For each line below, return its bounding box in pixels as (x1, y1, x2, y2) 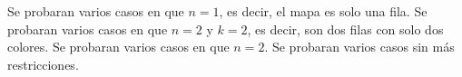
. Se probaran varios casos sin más (264, 37, 455, 56)
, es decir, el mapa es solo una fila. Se (219, 2, 428, 20)
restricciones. (7, 54, 79, 73)
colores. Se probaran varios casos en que (7, 37, 230, 56)
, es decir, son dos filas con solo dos (247, 19, 444, 38)
